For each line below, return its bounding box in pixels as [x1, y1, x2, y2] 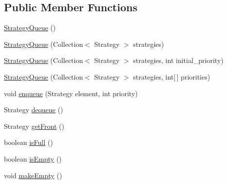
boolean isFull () [4, 137, 53, 147]
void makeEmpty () [4, 170, 62, 180]
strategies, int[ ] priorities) [133, 71, 210, 82]
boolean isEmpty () [4, 153, 62, 164]
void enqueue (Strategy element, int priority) [4, 88, 138, 98]
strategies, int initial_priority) [133, 55, 224, 65]
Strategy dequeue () [4, 104, 63, 115]
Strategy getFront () [4, 121, 64, 131]
